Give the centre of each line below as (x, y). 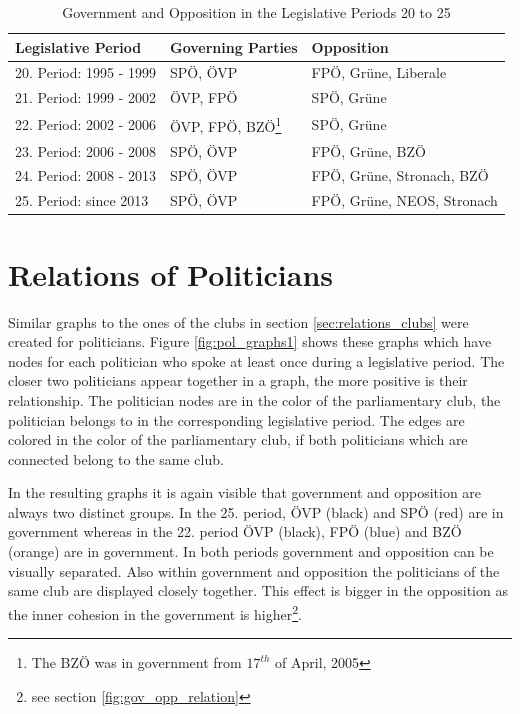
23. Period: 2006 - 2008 (86, 150)
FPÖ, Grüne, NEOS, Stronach (404, 200)
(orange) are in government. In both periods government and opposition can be (251, 551)
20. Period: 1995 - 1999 (86, 72)
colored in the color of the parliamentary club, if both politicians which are (238, 439)
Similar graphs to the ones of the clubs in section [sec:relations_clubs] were (238, 321)
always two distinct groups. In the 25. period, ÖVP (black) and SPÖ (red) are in (256, 511)
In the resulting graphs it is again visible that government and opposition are (245, 492)
